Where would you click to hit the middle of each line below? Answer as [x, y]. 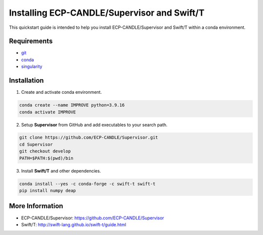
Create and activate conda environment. [62, 92]
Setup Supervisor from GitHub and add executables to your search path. [94, 125]
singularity [32, 66]
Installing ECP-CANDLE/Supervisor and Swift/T [107, 13]
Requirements [31, 41]
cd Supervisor [36, 144]
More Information [36, 206]
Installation [26, 81]
